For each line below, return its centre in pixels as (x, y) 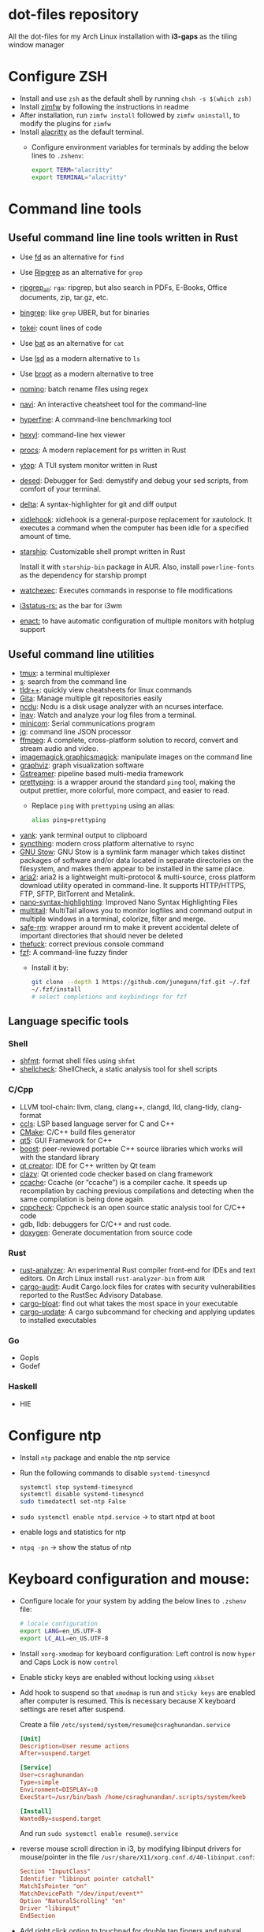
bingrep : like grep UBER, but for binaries (84, 313)
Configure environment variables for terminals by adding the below (140, 147)
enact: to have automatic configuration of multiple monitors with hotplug (137, 621)
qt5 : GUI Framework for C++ (66, 1140)
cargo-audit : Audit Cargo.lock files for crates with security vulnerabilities (138, 1287)
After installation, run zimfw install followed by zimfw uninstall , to (130, 115)
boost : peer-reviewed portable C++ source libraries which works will (131, 1149)
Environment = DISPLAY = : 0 (59, 1789)
